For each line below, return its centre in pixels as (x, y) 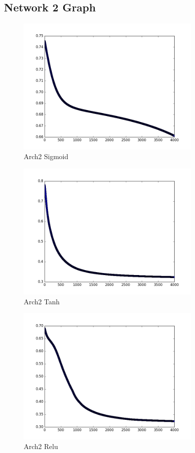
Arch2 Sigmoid (46, 156)
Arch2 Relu (41, 446)
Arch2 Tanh (42, 301)
